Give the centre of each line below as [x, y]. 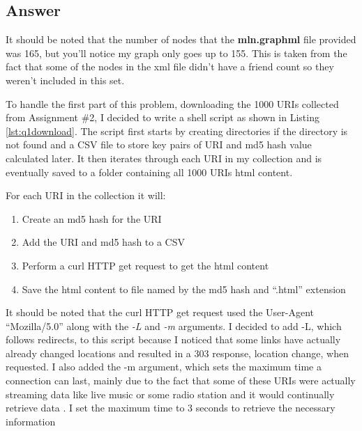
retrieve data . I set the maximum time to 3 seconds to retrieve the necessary [171, 408]
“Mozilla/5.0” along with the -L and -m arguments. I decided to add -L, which [174, 326]
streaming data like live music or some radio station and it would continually [170, 394]
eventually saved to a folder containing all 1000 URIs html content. [149, 172]
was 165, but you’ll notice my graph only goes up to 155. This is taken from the [176, 53]
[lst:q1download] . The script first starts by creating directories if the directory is [177, 131]
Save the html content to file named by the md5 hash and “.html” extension [184, 289]
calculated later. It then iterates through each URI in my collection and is [164, 158]
